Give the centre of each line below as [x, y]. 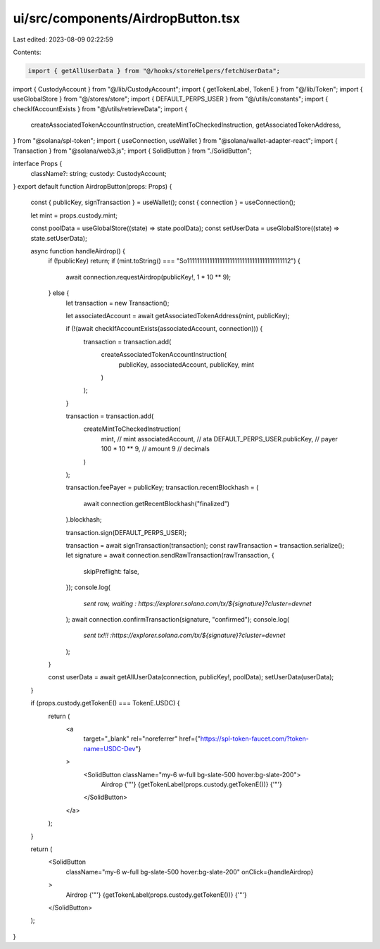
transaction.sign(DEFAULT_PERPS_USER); [126, 532]
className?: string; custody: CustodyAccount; [99, 173]
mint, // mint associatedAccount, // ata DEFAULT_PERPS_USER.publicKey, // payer [219, 439]
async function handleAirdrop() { [78, 251]
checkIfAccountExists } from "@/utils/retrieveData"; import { [100, 108]
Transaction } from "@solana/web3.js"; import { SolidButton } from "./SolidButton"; [133, 151]
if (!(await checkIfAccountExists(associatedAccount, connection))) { [164, 329]
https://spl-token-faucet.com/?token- [254, 739]
